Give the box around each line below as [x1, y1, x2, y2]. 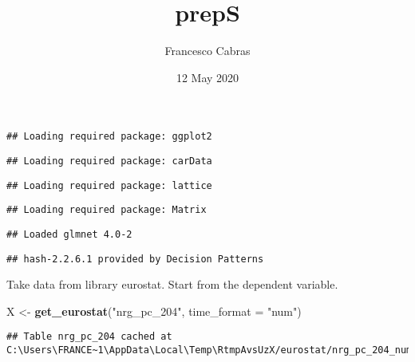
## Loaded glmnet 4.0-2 [6, 228, 132, 240]
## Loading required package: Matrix [6, 204, 207, 216]
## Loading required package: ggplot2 [6, 131, 212, 143]
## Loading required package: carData [6, 155, 212, 167]
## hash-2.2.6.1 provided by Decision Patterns [6, 253, 264, 265]
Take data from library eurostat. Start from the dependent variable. [6, 276, 338, 293]
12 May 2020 [176, 69, 239, 85]
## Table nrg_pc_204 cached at [6, 331, 172, 343]
